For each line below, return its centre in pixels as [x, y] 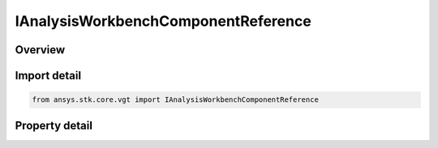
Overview [40, 50]
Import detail [48, 76]
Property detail [54, 125]
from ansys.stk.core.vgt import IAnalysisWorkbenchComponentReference [176, 100]
